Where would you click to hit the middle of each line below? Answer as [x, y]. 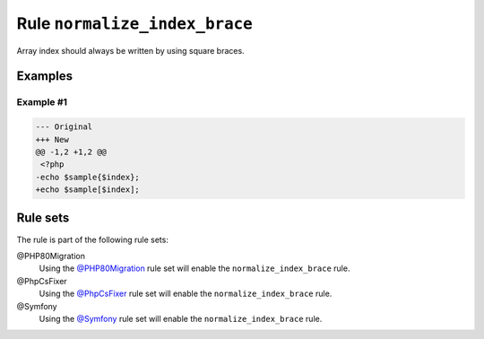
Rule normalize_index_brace [134, 23]
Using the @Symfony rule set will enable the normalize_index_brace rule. [181, 318]
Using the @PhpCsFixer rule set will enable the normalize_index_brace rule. [186, 294]
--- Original [64, 127]
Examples [45, 76]
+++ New [52, 139]
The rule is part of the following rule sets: [93, 239]
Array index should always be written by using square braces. [131, 50]
